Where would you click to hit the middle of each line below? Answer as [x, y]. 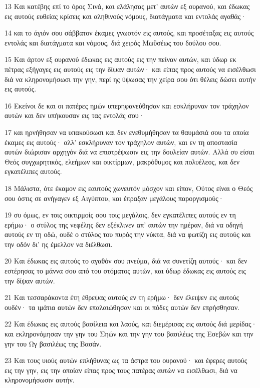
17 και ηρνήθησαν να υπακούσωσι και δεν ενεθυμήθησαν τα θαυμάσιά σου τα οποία [127, 132]
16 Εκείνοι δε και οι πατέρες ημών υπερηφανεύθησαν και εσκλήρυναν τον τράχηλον [127, 105]
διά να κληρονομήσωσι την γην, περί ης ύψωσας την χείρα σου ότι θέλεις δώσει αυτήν [130, 79]
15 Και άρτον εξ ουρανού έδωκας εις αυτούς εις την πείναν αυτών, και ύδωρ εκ [120, 59]
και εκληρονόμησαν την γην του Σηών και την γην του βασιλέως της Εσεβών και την [129, 334]
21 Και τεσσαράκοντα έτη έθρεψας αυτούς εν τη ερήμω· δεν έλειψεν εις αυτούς [122, 297]
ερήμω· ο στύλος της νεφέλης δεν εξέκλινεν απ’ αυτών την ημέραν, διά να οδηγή [124, 224]
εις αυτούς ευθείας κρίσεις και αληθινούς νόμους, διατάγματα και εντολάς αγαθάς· [125, 16]
